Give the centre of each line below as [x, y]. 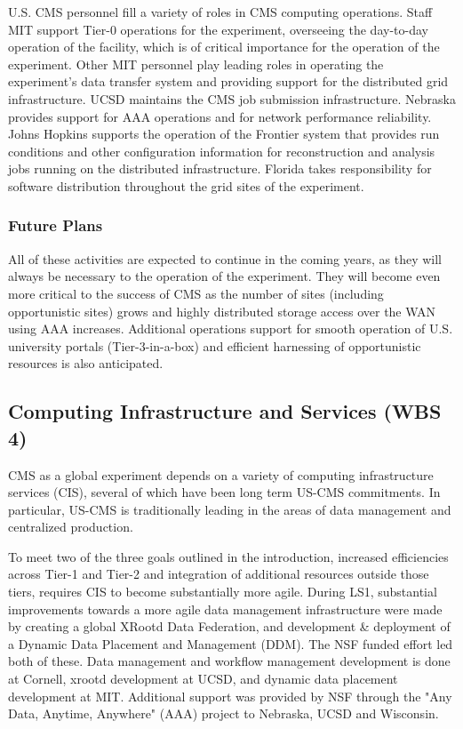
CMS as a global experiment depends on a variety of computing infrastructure [221, 474]
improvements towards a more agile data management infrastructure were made [225, 609]
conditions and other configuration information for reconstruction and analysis [222, 151]
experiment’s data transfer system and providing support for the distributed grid [228, 81]
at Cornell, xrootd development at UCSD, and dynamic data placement [203, 679]
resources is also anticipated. [86, 363]
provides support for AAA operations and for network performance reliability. [220, 116]
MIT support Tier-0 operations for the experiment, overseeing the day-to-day [218, 29]
